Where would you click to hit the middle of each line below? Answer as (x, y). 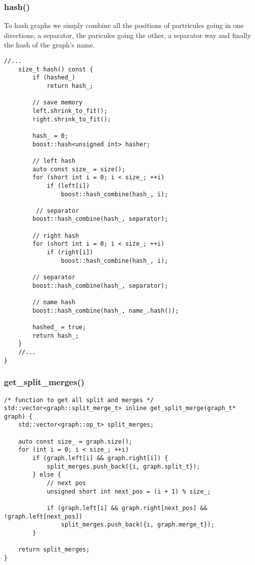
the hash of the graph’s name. (50, 45)
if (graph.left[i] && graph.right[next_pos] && (127, 508)
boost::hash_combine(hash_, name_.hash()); (106, 310)
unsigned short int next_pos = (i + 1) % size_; (129, 491)
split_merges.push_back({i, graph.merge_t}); (138, 525)
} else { (47, 475)
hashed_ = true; (59, 327)
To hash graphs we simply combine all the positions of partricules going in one (124, 25)
